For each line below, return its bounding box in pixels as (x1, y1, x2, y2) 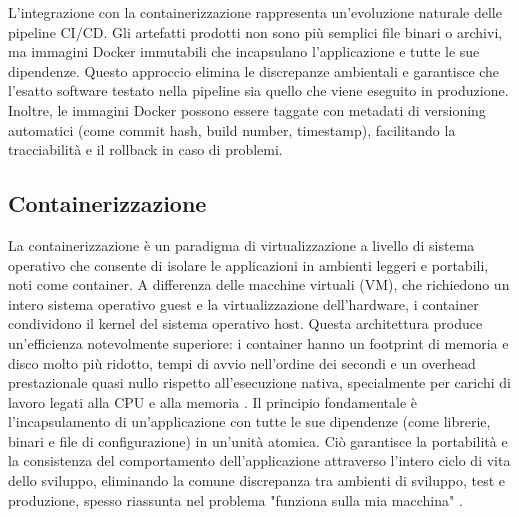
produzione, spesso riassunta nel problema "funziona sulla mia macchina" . (8, 489, 463, 510)
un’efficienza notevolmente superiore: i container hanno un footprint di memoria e (8, 332, 509, 353)
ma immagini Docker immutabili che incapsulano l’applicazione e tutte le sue (8, 41, 480, 62)
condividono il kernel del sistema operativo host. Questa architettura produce (8, 313, 483, 334)
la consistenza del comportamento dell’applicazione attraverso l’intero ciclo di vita (8, 450, 511, 471)
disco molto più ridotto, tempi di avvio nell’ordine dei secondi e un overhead (8, 352, 476, 373)
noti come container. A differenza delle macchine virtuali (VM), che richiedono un (8, 274, 510, 295)
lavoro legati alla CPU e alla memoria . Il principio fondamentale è (8, 391, 418, 412)
